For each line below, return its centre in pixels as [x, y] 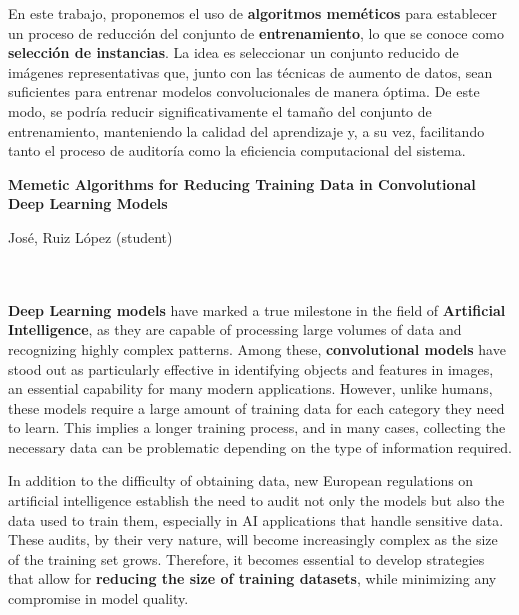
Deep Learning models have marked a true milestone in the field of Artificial [257, 309]
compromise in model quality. [98, 598]
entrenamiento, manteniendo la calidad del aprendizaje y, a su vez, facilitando [246, 130]
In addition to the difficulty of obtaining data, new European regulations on [241, 480]
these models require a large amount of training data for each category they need [256, 407]
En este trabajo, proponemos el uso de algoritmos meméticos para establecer [253, 13]
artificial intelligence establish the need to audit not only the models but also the [256, 500]
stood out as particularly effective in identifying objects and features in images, [251, 368]
